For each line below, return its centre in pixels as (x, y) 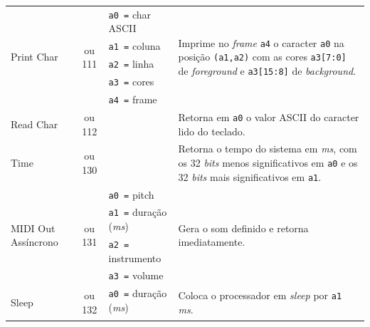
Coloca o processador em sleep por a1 (260, 295)
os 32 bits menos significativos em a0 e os (268, 162)
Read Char (35, 124)
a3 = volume (136, 275)
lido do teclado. (212, 131)
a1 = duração (138, 212)
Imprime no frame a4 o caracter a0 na (261, 42)
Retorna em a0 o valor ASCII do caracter (269, 116)
